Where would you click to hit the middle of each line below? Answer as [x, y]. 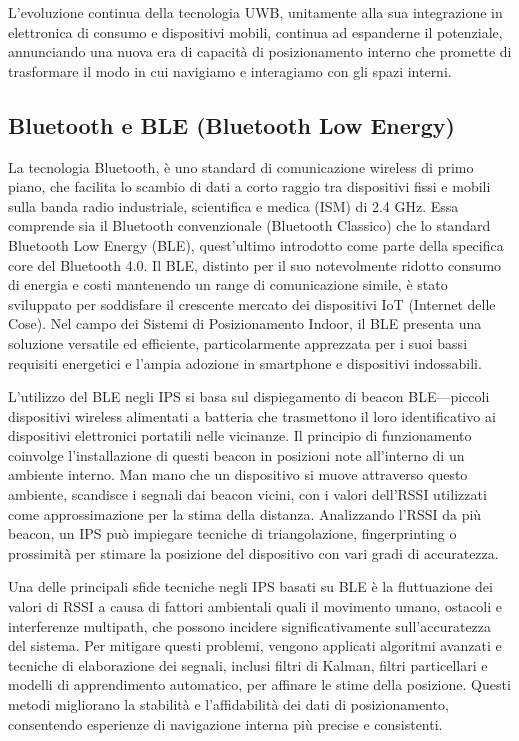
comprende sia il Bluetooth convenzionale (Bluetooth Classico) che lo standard [249, 225]
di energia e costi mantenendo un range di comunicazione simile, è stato [228, 284]
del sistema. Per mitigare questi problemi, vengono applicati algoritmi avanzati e [255, 645]
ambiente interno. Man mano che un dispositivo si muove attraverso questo [238, 474]
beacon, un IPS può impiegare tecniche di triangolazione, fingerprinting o [232, 533]
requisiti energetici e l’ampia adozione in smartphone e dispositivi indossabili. [245, 362]
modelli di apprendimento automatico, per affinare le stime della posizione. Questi [259, 684]
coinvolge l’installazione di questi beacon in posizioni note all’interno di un [236, 454]
